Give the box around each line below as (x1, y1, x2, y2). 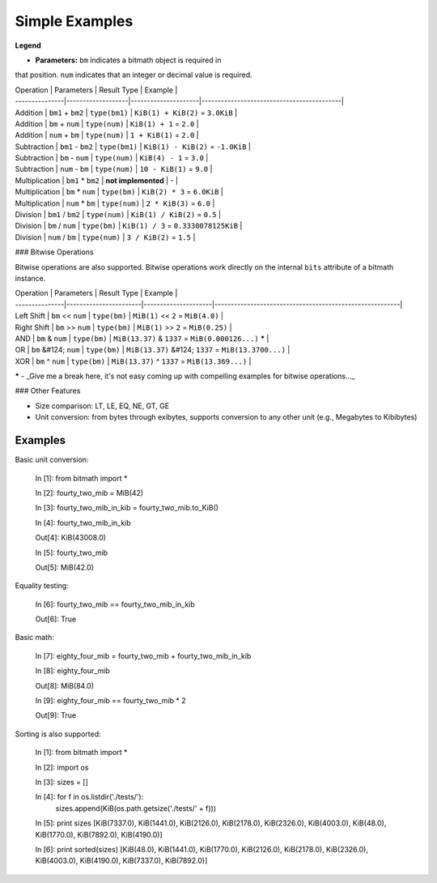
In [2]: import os (35, 762, 89, 772)
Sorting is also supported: (15, 729, 101, 739)
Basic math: (15, 633, 54, 642)
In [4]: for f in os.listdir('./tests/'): (35, 792, 144, 802)
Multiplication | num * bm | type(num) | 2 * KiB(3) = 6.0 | (15, 198, 215, 208)
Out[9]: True (35, 710, 77, 720)
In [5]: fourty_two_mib (35, 548, 108, 557)
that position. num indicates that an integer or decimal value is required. (15, 70, 252, 80)
